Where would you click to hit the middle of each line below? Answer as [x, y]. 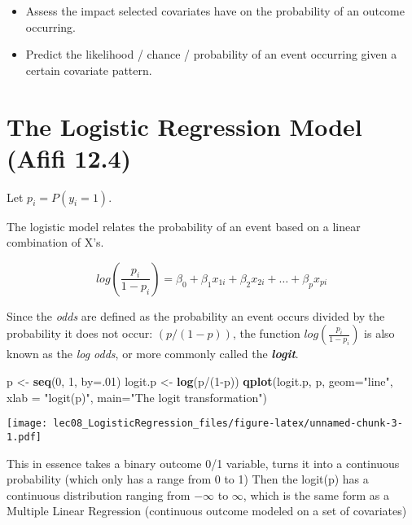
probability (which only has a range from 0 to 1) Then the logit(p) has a [188, 479]
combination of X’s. [55, 242]
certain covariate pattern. [89, 70]
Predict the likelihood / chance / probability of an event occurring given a [211, 54]
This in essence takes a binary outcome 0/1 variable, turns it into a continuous [203, 463]
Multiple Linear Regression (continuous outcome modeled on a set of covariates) [207, 511]
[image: [27, 424]
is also [379, 333]
